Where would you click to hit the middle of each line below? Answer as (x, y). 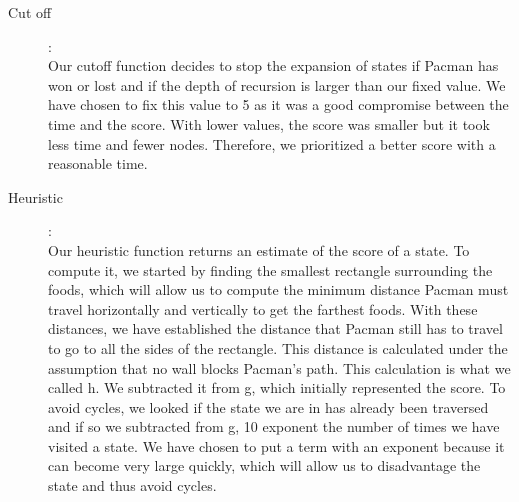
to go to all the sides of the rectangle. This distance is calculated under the (278, 347)
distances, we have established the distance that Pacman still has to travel (275, 328)
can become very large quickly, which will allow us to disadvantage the (264, 465)
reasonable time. (98, 163)
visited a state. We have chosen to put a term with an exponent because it (276, 445)
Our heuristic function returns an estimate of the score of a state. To (259, 249)
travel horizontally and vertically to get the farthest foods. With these (263, 308)
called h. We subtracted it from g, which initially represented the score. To (277, 387)
